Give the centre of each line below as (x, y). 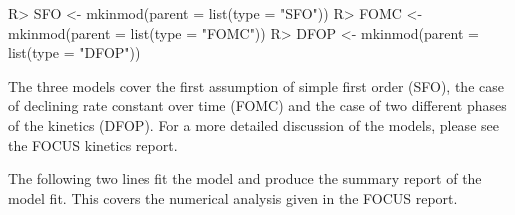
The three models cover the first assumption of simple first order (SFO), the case (256, 85)
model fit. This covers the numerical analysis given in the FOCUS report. (233, 197)
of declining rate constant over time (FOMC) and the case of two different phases (257, 105)
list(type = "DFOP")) (74, 52)
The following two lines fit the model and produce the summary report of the (245, 178)
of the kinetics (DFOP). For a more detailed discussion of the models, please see (253, 124)
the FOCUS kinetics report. (93, 144)
